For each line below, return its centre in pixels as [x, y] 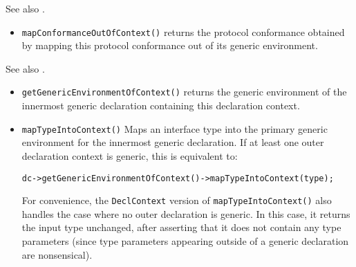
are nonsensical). [57, 254]
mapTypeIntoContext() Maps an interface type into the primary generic [175, 128]
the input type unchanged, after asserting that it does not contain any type [181, 227]
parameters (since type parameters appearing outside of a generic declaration [185, 241]
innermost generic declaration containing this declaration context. [161, 105]
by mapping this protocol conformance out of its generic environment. [170, 45]
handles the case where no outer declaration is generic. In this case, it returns [186, 213]
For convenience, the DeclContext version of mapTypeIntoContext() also [177, 200]
